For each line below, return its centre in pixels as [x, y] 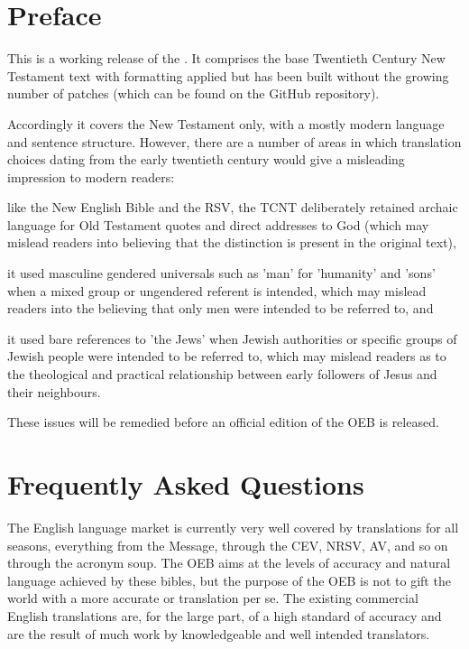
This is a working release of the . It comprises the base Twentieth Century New [226, 58]
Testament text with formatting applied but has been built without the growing [228, 75]
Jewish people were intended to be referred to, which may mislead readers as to [227, 356]
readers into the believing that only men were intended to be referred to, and [221, 308]
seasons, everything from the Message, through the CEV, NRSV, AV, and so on [228, 545]
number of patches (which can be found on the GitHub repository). [193, 93]
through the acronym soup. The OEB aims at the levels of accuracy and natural [229, 563]
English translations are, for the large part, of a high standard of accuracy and [225, 615]
